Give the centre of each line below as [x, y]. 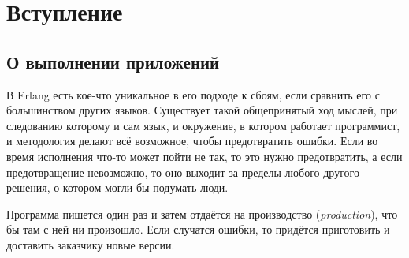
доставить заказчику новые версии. [91, 244]
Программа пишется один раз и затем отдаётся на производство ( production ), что [202, 213]
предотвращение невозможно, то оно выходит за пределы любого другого [183, 172]
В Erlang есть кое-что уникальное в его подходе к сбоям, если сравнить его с [193, 94]
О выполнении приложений [113, 61]
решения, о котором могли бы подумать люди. [117, 187]
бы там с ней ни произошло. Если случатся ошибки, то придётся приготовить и [198, 229]
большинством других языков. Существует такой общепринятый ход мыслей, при [202, 110]
